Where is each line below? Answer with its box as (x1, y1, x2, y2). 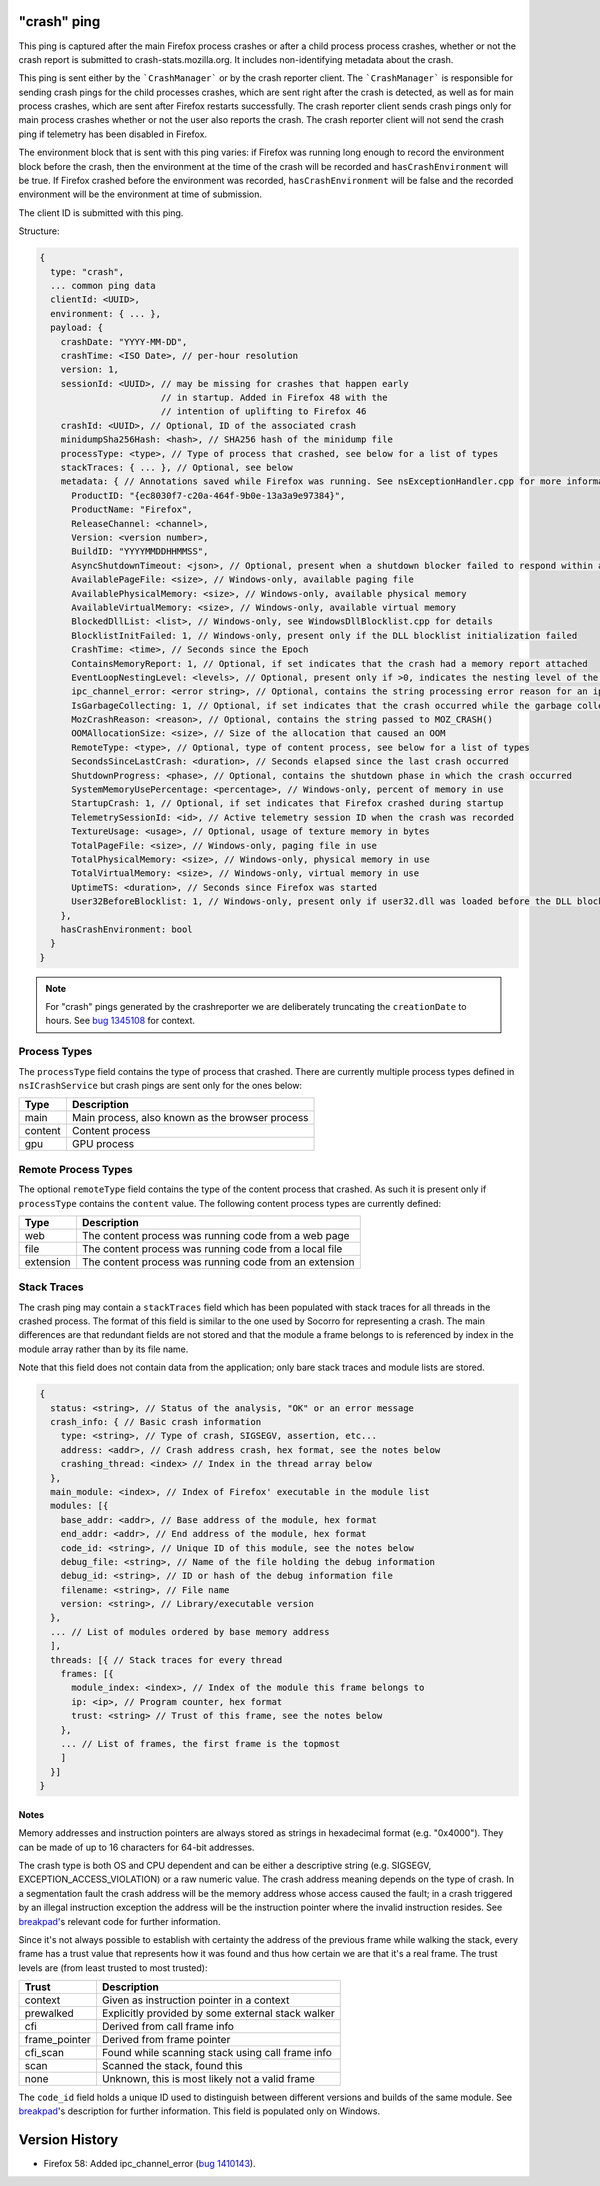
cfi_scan (24, 2046, 65, 2060)
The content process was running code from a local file (81, 1241, 343, 1255)
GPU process (71, 1137, 135, 1151)
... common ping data (50, 280, 157, 291)
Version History (18, 2131, 119, 2149)
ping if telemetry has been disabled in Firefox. (18, 128, 208, 140)
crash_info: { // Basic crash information (50, 1416, 262, 1428)
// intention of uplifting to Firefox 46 (160, 406, 367, 417)
